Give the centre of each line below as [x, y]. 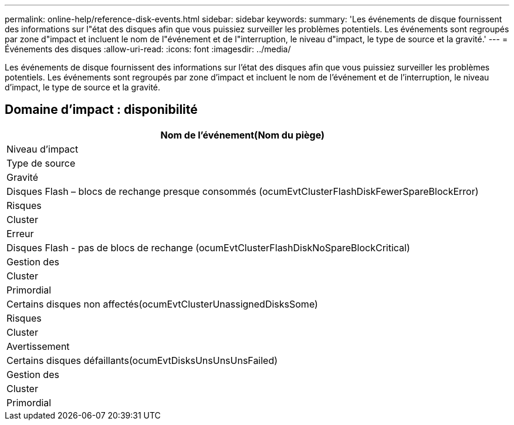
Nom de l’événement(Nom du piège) [243, 135]
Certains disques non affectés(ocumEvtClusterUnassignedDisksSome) [162, 304]
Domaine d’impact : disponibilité [101, 110]
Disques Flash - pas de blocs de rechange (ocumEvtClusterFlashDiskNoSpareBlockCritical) [208, 247]
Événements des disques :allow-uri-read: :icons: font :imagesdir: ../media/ [148, 49]
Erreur [20, 233]
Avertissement [38, 346]
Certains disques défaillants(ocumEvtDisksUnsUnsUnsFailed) [142, 360]
